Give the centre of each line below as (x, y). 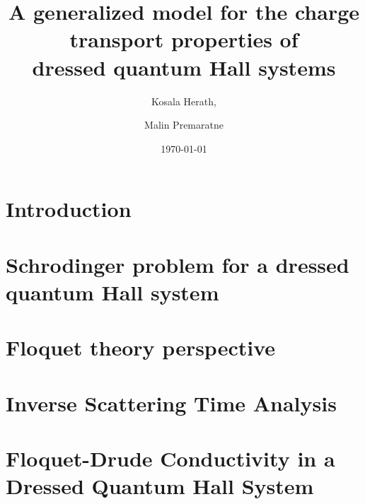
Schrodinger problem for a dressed (178, 264)
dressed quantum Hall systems (184, 67)
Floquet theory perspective (141, 347)
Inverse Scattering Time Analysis (171, 403)
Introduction (69, 209)
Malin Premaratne (184, 125)
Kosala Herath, (184, 101)
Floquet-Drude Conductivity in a (170, 458)
